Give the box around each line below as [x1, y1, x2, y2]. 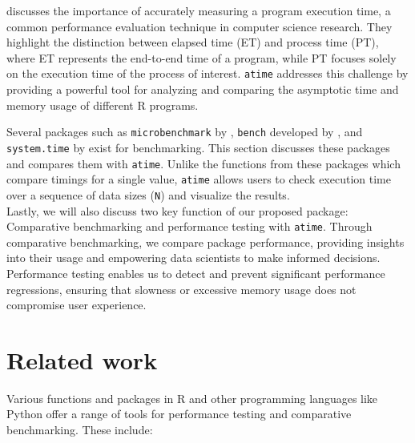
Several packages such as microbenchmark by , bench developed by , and [6, 123, 363, 140]
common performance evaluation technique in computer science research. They [6, 18, 393, 34]
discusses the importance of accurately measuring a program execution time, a [6, 2, 391, 18]
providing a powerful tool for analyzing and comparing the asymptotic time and [6, 81, 399, 98]
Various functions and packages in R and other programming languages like [6, 389, 378, 406]
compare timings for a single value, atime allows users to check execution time [6, 171, 391, 187]
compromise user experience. [6, 296, 147, 313]
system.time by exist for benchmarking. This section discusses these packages [6, 139, 390, 155]
